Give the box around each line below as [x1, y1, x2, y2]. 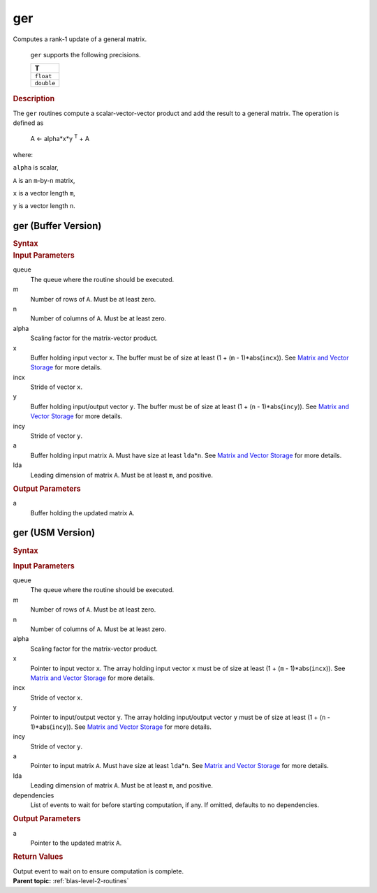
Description [13, 94, 55, 104]
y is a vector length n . [13, 202, 76, 210]
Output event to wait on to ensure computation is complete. [13, 866, 184, 876]
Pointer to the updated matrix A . [30, 839, 122, 848]
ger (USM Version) [13, 527, 96, 539]
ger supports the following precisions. [30, 50, 141, 59]
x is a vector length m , [13, 189, 76, 197]
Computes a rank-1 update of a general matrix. [13, 35, 147, 43]
